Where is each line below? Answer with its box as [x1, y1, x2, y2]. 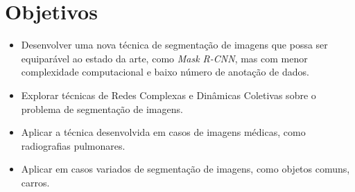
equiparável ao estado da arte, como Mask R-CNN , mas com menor [21, 51, 308, 65]
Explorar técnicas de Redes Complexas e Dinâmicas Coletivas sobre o [21, 87, 316, 102]
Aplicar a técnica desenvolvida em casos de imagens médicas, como [21, 125, 306, 139]
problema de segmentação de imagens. [21, 101, 183, 116]
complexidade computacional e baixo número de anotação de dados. [21, 64, 309, 79]
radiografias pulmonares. [21, 138, 125, 152]
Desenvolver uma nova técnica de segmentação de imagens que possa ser [21, 37, 328, 52]
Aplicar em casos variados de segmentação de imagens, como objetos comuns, [21, 162, 350, 176]
